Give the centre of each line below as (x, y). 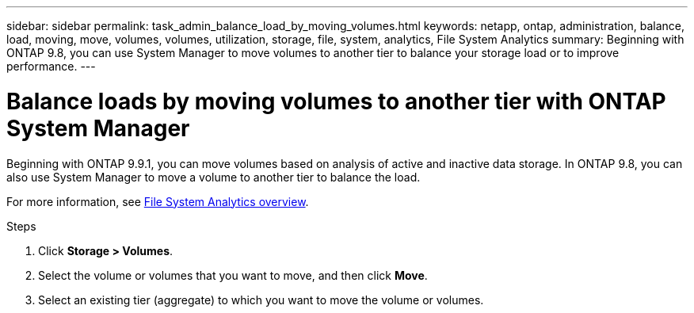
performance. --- (51, 66)
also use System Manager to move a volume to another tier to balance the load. (214, 177)
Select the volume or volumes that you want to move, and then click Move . (233, 275)
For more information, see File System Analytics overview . (158, 201)
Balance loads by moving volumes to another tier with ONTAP (336, 101)
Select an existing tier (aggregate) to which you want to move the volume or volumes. (261, 300)
